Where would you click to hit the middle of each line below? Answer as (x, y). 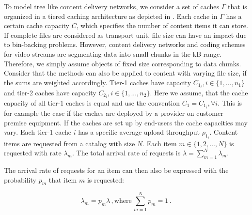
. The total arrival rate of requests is (126, 153)
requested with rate (33, 153)
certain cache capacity (37, 25)
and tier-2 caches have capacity (50, 92)
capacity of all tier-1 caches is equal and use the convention (92, 102)
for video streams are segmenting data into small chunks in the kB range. (113, 54)
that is (237, 6)
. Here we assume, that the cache (199, 92)
